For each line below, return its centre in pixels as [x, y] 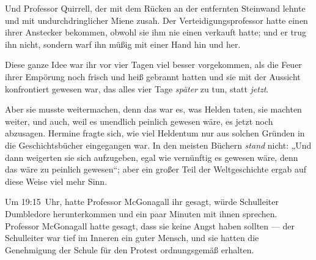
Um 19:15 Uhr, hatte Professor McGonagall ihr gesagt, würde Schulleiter [142, 202]
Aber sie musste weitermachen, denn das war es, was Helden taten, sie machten [153, 109]
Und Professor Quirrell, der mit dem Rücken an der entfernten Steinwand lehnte [155, 8]
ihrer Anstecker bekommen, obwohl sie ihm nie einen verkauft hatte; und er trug [156, 32]
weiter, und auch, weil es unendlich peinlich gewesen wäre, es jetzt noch [139, 121]
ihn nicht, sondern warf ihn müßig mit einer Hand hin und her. [123, 44]
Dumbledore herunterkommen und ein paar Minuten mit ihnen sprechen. [141, 213]
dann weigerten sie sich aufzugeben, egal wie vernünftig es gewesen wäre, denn [152, 157]
